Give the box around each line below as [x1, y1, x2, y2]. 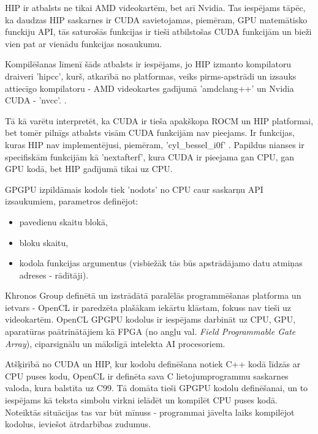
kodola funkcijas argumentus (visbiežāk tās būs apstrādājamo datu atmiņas [19, 256, 303, 269]
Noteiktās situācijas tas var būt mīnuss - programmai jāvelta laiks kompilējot [5, 405, 295, 418]
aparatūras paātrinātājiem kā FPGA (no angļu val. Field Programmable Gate [5, 325, 296, 338]
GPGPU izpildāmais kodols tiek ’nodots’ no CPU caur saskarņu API [5, 182, 263, 195]
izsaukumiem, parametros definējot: [5, 195, 138, 208]
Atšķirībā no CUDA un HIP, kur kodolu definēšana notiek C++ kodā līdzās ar [5, 357, 301, 370]
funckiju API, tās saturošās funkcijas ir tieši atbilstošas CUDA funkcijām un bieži [5, 25, 312, 38]
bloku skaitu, [19, 236, 69, 249]
